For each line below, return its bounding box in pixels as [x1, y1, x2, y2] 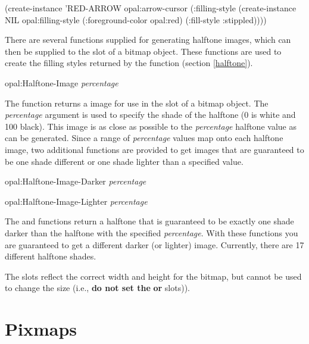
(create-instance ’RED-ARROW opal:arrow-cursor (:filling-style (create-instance [5, 2, 296, 14]
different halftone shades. [5, 250, 96, 262]
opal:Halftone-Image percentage [5, 76, 118, 89]
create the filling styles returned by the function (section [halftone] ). [5, 57, 253, 69]
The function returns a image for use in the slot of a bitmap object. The [5, 96, 269, 109]
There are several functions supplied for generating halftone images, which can [5, 33, 291, 46]
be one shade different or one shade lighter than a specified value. [5, 155, 244, 167]
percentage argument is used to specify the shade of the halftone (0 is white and [5, 108, 296, 121]
